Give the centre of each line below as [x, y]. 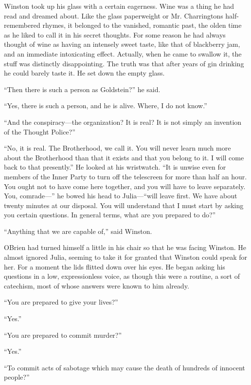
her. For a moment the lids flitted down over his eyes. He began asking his [115, 266]
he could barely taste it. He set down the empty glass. [84, 73]
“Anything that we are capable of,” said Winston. [78, 231]
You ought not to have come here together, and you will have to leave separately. [125, 186]
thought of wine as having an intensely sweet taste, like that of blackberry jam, [122, 44]
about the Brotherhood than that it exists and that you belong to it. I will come [124, 157]
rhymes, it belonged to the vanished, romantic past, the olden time [142, 25]
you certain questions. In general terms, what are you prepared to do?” [110, 215]
